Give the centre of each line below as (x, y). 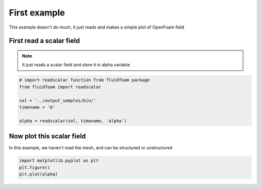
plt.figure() (35, 167)
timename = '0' (37, 107)
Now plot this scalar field (47, 136)
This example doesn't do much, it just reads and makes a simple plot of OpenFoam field (97, 27)
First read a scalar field (44, 41)
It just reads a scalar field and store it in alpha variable (76, 65)
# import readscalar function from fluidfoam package (84, 80)
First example (37, 13)
